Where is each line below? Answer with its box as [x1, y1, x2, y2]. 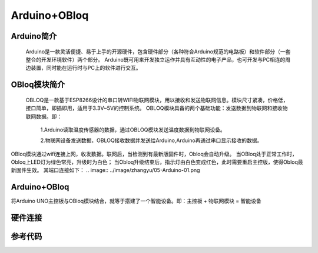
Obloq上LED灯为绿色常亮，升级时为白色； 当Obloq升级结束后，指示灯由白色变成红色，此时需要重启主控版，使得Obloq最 [11, 158, 303, 166]
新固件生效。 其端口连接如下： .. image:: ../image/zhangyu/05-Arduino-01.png [11, 167, 200, 174]
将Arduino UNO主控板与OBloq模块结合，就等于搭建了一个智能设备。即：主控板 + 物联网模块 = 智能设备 [11, 197, 261, 205]
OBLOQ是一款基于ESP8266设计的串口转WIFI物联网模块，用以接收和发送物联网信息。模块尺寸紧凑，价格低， [25, 96, 289, 103]
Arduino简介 [11, 31, 57, 41]
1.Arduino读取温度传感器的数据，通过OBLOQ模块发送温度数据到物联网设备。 [40, 126, 226, 133]
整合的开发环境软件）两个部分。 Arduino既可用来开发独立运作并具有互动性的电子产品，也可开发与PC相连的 [25, 56, 286, 63]
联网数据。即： [25, 113, 62, 120]
